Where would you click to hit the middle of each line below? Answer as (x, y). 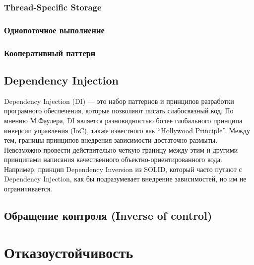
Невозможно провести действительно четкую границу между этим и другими (121, 149)
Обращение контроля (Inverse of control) (108, 216)
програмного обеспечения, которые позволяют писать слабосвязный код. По (119, 111)
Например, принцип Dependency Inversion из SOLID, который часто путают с (123, 169)
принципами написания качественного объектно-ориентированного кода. (113, 159)
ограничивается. (28, 189)
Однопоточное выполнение (54, 30)
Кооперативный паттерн (50, 52)
